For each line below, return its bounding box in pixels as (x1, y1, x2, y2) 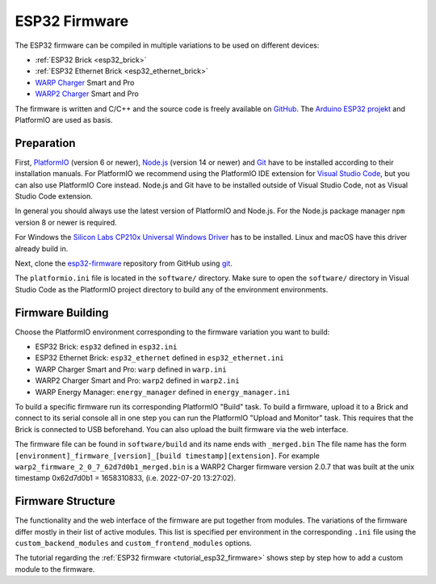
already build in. (15, 243, 69, 254)
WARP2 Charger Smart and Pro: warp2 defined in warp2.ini (35, 376, 240, 385)
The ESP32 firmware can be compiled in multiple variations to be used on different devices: (15, 40, 320, 50)
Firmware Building (15, 305, 109, 319)
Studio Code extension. (15, 191, 93, 201)
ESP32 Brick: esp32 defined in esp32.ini (35, 342, 178, 351)
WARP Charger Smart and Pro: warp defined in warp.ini (35, 364, 227, 374)
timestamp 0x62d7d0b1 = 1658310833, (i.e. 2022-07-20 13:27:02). (15, 473, 237, 483)
